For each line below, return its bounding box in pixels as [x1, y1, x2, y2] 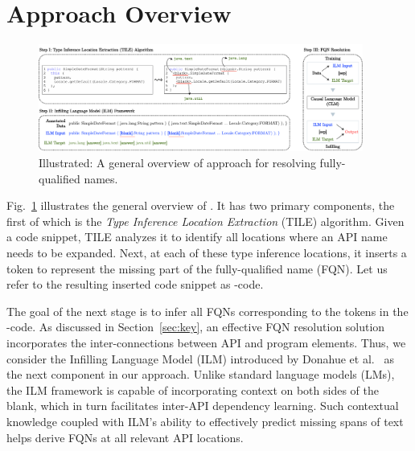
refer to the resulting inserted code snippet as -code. [6, 276, 264, 293]
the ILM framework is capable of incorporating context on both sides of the [6, 381, 379, 398]
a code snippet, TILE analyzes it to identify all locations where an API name [6, 228, 388, 245]
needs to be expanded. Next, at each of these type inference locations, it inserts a [6, 244, 407, 261]
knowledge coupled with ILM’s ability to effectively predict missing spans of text [6, 412, 404, 429]
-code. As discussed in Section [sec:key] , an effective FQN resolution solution [6, 318, 385, 335]
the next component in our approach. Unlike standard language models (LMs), [6, 366, 395, 383]
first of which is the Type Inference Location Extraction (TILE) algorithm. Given [6, 212, 405, 229]
